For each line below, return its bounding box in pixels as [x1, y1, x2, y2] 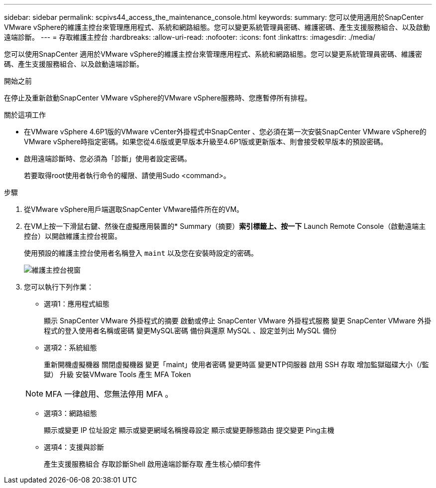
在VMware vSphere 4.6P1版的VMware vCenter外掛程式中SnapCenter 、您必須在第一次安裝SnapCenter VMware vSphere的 [24, 127, 427, 136]
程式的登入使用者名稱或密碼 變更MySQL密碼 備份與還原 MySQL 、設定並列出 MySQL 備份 [44, 326, 337, 335]
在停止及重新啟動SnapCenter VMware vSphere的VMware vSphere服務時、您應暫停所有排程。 [4, 94, 312, 102]
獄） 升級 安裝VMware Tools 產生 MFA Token [44, 370, 191, 379]
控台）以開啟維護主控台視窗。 [24, 232, 121, 240]
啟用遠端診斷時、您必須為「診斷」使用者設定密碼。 [24, 154, 191, 163]
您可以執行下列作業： [24, 283, 94, 291]
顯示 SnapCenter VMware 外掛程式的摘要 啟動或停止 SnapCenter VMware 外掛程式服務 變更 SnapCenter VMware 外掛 [44, 316, 432, 325]
